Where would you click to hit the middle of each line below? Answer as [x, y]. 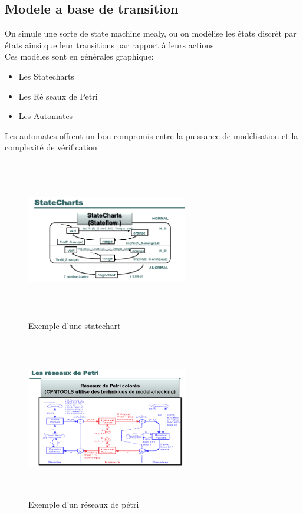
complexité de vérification [51, 147]
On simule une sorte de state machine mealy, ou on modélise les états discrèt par [151, 33]
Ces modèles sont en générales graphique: [79, 56]
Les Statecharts [46, 76]
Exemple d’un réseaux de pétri [84, 504]
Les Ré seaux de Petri [58, 96]
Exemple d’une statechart [75, 326]
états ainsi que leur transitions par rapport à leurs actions [109, 45]
